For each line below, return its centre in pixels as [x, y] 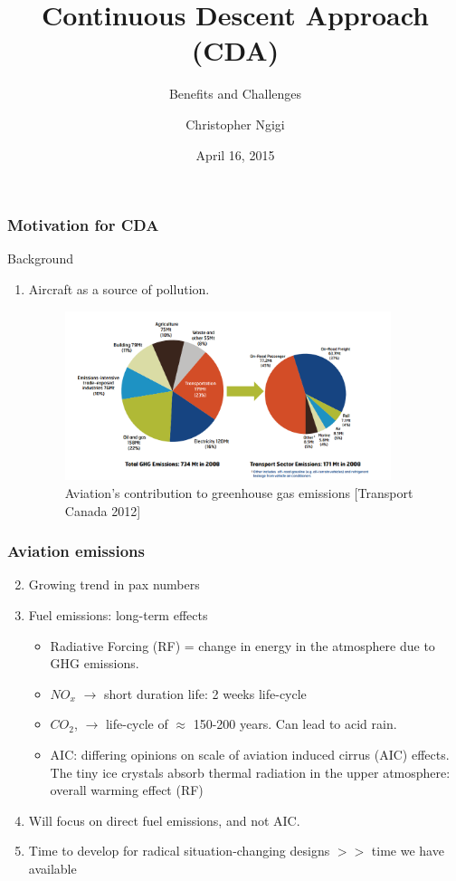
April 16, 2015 [235, 154]
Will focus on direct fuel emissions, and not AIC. [164, 820]
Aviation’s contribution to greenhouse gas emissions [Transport [239, 492]
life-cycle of [137, 724]
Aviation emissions [76, 551]
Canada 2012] [103, 510]
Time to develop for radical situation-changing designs [179, 851]
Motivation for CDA [83, 225]
